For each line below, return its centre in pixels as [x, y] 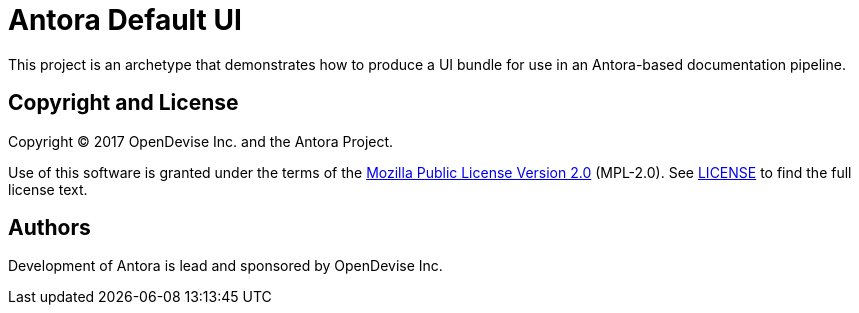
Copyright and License [123, 103]
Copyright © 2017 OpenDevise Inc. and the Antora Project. [201, 141]
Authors [49, 228]
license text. [48, 189]
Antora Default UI [125, 20]
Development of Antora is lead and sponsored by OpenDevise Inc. [225, 266]
